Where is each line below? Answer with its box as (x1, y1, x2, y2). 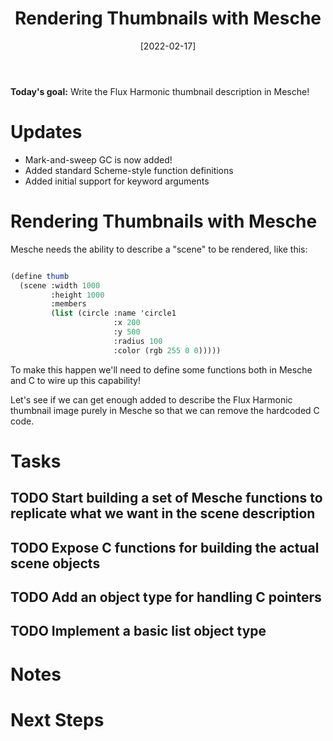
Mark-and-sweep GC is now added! (24, 153, 173, 166)
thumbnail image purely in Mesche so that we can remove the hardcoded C (10, 404, 320, 416)
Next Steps (10, 708, 105, 731)
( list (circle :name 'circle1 (50, 308, 177, 319)
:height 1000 (50, 290, 105, 300)
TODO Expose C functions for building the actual (10, 539, 320, 556)
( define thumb (10, 271, 70, 281)
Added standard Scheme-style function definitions (24, 164, 234, 176)
